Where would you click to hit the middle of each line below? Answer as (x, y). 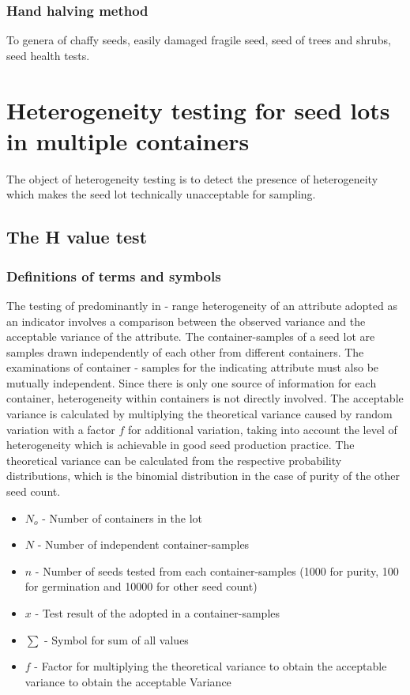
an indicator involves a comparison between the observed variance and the (186, 321)
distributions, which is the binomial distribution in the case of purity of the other (203, 476)
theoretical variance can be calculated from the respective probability (174, 460)
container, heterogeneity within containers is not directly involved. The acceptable (205, 398)
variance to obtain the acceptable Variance (128, 681)
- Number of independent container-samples (143, 544)
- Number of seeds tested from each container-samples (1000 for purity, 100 (217, 570)
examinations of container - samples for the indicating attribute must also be (193, 367)
